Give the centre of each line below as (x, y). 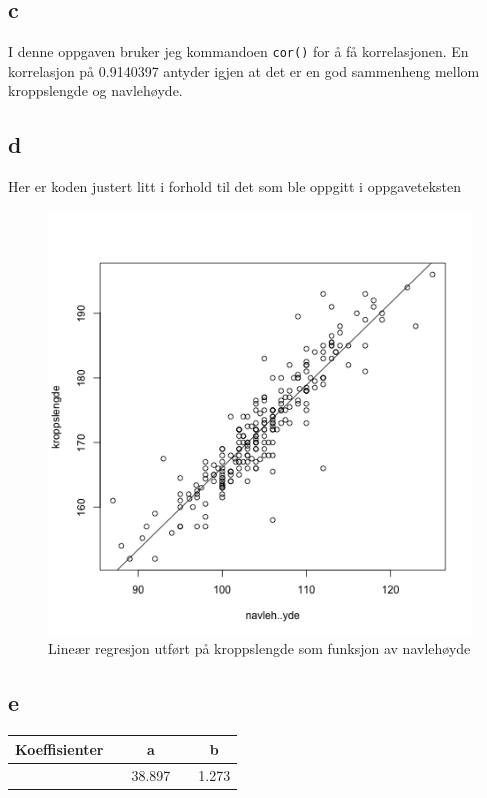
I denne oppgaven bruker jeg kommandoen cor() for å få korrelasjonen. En (238, 51)
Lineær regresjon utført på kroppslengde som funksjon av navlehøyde (259, 648)
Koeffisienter (59, 748)
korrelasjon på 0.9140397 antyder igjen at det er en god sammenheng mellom (244, 70)
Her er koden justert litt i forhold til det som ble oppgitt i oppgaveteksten (235, 186)
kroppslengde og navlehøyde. (95, 90)
